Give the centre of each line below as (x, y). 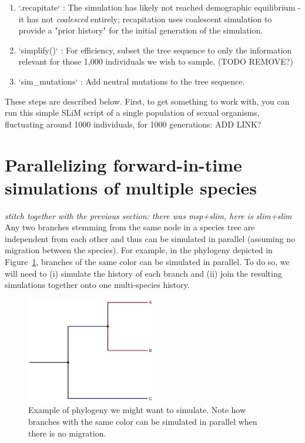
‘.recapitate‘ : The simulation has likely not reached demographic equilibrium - (160, 7)
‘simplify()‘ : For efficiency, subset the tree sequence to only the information (155, 50)
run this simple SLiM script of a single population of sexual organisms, (132, 113)
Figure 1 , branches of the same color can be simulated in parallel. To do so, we (147, 262)
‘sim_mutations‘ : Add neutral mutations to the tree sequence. (132, 81)
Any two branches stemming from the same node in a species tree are (130, 227)
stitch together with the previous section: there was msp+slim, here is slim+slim (148, 215)
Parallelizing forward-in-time (123, 164)
